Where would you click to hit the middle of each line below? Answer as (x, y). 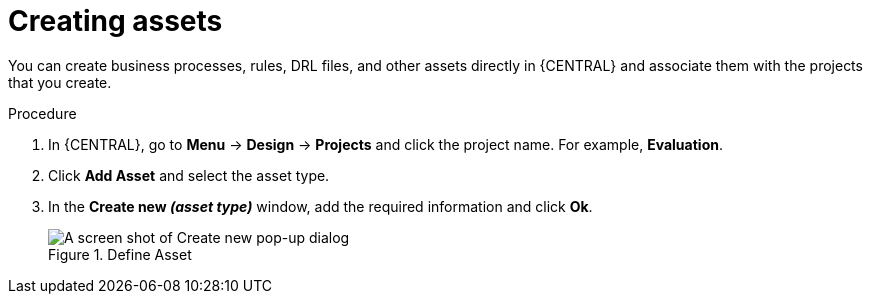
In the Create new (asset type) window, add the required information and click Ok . (320, 206)
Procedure (42, 113)
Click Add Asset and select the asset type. (189, 175)
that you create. (60, 82)
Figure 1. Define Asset (120, 254)
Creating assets (115, 21)
